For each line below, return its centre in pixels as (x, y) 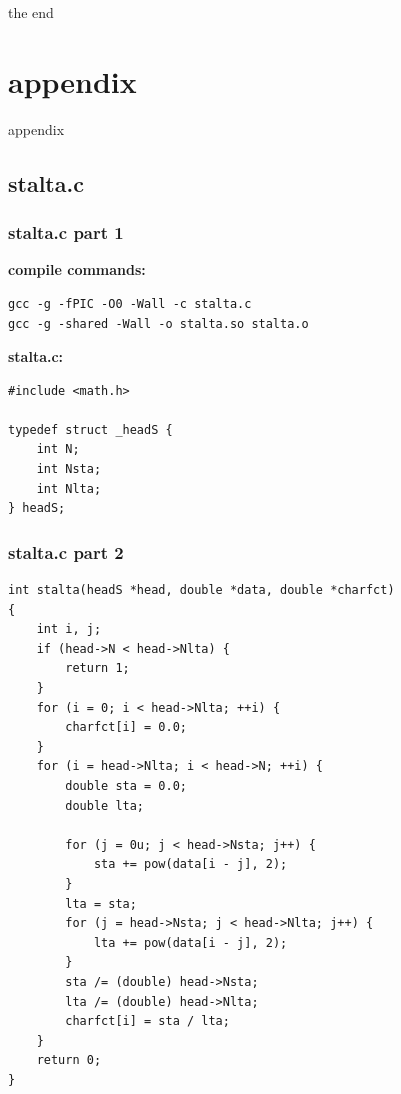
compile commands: (77, 269)
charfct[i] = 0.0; (126, 727)
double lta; (105, 805)
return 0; (69, 1060)
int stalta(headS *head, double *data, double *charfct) (201, 590)
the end (31, 12)
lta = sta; (101, 903)
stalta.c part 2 (66, 551)
